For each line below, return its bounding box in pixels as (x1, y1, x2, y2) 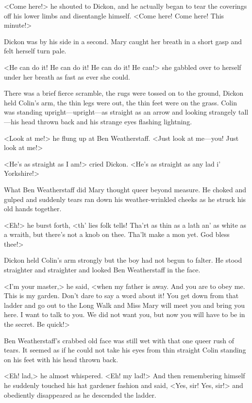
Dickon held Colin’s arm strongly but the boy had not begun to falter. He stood (4, 255, 242, 265)
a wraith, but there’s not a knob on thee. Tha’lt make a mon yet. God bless (4, 229, 230, 239)
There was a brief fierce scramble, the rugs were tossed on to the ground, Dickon (4, 88, 244, 98)
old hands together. (4, 203, 62, 214)
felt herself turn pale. (4, 46, 67, 56)
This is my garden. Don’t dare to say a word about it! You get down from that (4, 290, 239, 301)
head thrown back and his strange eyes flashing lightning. (21, 116, 192, 126)
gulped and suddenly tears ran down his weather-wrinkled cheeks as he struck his (4, 194, 246, 204)
